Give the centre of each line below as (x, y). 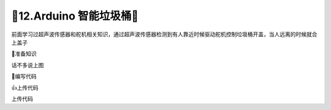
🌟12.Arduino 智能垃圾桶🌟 (75, 16)
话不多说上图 (28, 65)
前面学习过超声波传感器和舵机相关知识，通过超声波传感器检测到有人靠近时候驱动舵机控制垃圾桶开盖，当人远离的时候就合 (164, 34)
